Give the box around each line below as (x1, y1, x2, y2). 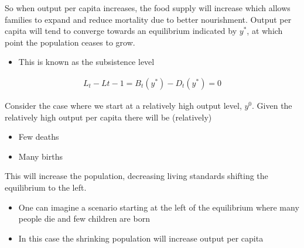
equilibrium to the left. (5, 181, 87, 193)
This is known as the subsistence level (18, 56, 155, 68)
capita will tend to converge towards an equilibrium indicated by (5, 25, 237, 37)
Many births (18, 150, 63, 162)
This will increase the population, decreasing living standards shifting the (5, 170, 268, 182)
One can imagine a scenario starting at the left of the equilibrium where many (18, 201, 299, 213)
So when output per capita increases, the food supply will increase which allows (5, 2, 291, 13)
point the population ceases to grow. (5, 36, 135, 48)
